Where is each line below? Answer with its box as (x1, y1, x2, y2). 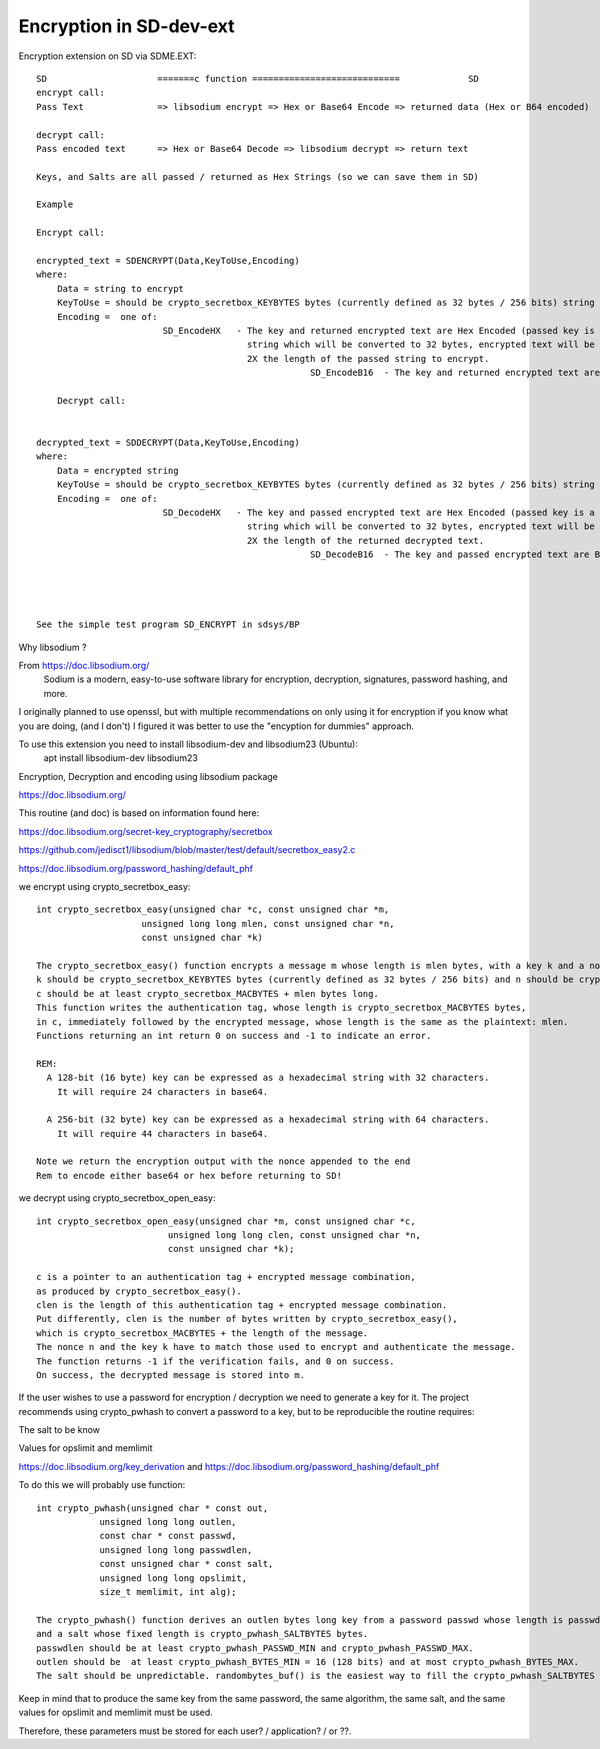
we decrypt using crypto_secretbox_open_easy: (18, 1192, 216, 1204)
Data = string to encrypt (56, 283, 185, 294)
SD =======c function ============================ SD (36, 73, 480, 84)
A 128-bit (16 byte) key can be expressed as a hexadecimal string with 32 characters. (46, 1072, 490, 1084)
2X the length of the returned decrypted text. (246, 535, 485, 546)
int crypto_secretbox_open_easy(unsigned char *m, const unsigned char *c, (36, 1215, 416, 1227)
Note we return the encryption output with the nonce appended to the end (36, 1156, 411, 1167)
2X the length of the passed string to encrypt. (246, 353, 490, 364)
